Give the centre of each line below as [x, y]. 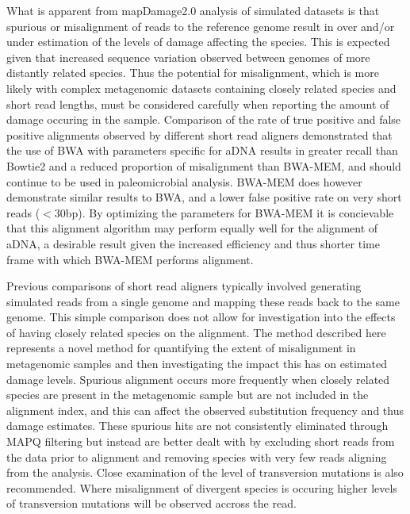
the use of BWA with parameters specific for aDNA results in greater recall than [202, 150]
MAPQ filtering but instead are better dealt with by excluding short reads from [201, 441]
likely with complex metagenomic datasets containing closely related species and [201, 88]
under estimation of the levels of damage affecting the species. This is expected [198, 42]
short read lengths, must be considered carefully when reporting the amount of [198, 104]
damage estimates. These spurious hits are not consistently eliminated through [197, 426]
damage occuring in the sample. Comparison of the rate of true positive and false [204, 119]
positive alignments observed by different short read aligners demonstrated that [199, 134]
